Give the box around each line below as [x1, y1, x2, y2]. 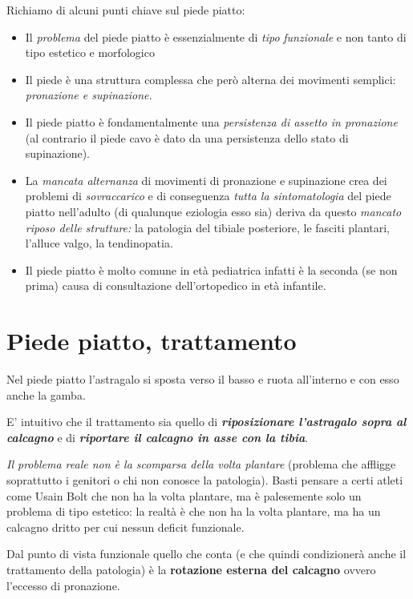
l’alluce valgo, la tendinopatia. [25, 235, 173, 251]
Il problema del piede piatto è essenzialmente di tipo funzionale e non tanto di [25, 28, 407, 45]
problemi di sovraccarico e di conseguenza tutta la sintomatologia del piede [25, 187, 391, 204]
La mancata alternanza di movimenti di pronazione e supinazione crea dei [25, 171, 387, 188]
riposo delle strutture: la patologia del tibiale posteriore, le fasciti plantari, [25, 219, 391, 235]
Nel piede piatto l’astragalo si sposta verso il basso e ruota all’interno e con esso [6, 371, 399, 388]
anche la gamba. [6, 386, 86, 403]
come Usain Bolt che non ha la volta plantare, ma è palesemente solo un [6, 487, 362, 504]
